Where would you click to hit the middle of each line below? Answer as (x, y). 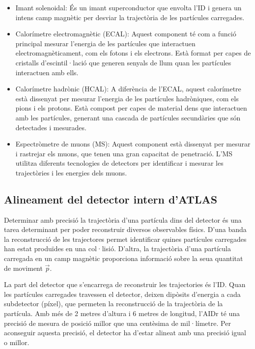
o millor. (17, 342)
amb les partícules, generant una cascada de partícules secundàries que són (128, 117)
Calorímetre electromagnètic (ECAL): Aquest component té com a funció (126, 34)
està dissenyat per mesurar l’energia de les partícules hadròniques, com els (127, 98)
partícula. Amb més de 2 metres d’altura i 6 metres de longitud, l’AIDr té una (122, 313)
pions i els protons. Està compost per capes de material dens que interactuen (131, 108)
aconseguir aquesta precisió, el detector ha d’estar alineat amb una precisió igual (125, 333)
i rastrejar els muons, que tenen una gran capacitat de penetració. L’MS (124, 153)
